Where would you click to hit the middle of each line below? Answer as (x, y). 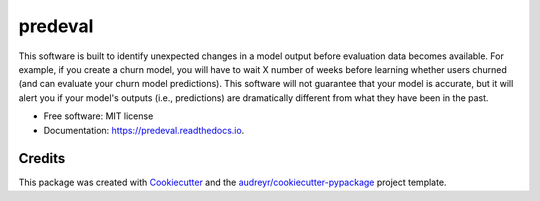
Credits (42, 158)
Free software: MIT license (98, 116)
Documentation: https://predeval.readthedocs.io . (144, 130)
